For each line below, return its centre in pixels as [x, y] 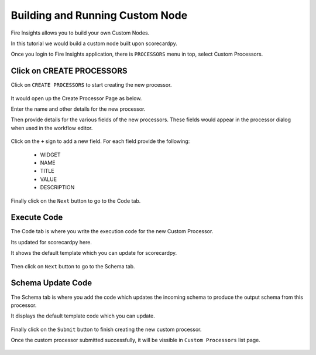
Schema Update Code [51, 283]
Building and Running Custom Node [99, 15]
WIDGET [50, 155]
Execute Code [37, 218]
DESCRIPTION [57, 187]
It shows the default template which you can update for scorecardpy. [94, 253]
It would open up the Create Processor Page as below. [76, 98]
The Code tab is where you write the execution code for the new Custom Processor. [112, 231]
